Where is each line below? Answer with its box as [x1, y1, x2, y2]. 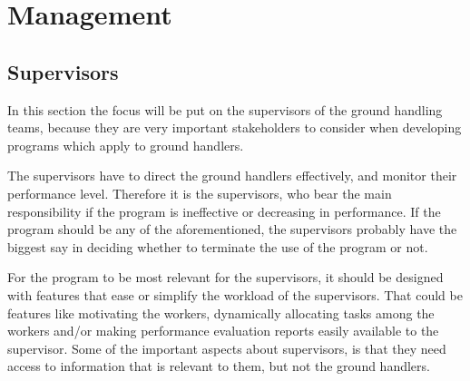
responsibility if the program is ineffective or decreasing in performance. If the [7, 201, 441, 220]
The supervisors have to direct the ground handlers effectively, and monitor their [7, 166, 457, 185]
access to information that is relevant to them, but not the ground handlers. [7, 357, 430, 376]
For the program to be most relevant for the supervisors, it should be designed [7, 268, 444, 287]
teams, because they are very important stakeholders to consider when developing [7, 118, 462, 137]
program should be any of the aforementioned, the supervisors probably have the [7, 220, 457, 239]
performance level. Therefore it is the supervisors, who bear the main [7, 183, 392, 202]
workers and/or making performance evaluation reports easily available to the [7, 321, 439, 340]
